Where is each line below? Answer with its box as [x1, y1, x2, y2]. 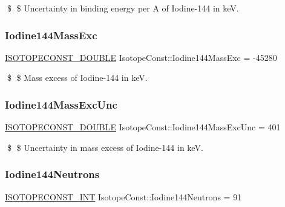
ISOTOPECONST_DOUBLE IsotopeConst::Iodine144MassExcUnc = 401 [5, 121, 281, 133]
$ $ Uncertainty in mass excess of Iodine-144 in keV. [7, 141, 203, 153]
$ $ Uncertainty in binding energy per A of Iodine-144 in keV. [7, 2, 239, 14]
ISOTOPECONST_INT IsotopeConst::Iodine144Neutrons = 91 [5, 190, 242, 203]
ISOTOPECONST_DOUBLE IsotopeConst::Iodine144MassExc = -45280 [5, 51, 277, 63]
